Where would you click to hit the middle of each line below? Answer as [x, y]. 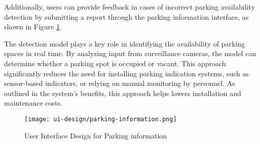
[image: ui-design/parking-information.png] [101, 119]
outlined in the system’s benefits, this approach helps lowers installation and [123, 93]
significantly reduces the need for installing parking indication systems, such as [126, 73]
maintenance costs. [33, 103]
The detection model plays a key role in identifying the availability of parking [125, 43]
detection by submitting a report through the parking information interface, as [126, 16]
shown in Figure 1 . [33, 27]
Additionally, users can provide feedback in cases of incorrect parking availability [129, 7]
